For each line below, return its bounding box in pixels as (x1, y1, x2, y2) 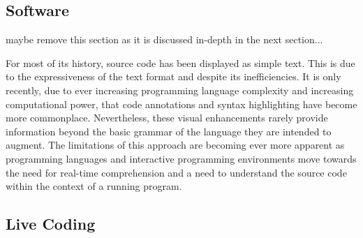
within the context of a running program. (6, 179, 182, 193)
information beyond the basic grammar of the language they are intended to (6, 124, 332, 138)
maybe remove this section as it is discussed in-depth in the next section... (6, 32, 323, 47)
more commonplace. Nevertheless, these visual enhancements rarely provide (6, 110, 328, 125)
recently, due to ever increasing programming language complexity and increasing (6, 82, 354, 97)
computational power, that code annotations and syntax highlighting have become (6, 96, 357, 111)
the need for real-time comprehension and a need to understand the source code (6, 165, 347, 179)
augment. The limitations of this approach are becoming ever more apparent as (6, 137, 345, 152)
